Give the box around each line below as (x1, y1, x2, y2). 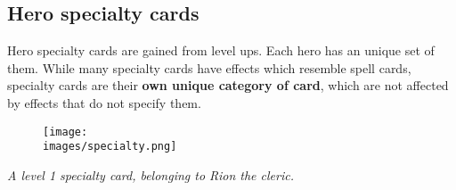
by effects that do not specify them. (7, 93, 201, 112)
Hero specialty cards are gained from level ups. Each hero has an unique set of (7, 41, 435, 60)
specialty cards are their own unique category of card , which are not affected (7, 76, 449, 95)
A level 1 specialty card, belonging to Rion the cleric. (7, 165, 294, 184)
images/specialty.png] (43, 140, 177, 153)
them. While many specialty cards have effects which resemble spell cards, (7, 58, 411, 77)
